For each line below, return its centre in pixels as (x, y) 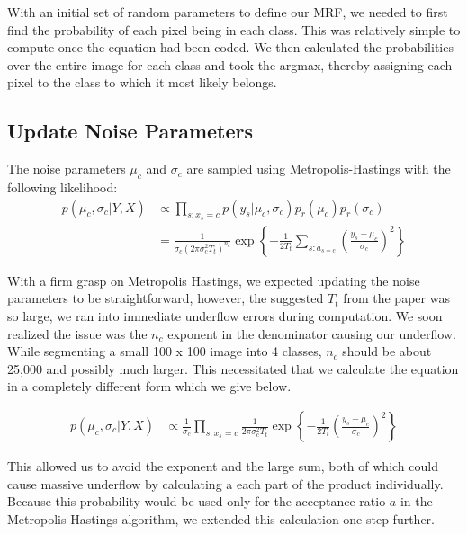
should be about (387, 351)
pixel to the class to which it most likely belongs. (142, 82)
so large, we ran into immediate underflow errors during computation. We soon (225, 316)
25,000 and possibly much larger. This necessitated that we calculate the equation (233, 368)
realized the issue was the (77, 333)
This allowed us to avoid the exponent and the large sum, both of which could (223, 466)
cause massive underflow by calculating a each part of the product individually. (225, 483)
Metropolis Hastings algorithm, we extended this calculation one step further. (221, 518)
